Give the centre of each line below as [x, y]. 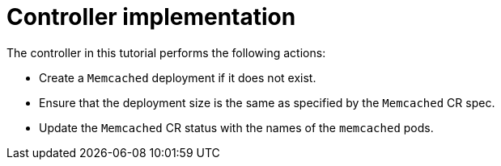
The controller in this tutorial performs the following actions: [166, 52]
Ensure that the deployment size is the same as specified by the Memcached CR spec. [267, 102]
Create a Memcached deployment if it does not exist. [178, 77]
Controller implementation [151, 17]
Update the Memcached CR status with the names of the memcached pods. [236, 127]
